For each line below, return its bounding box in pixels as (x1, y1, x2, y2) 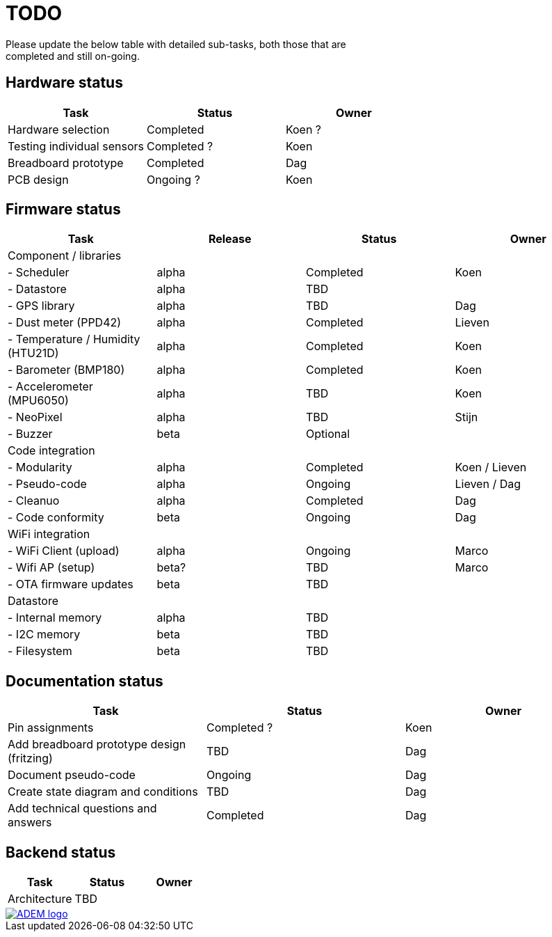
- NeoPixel (8, 410, 63, 425)
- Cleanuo (8, 494, 60, 508)
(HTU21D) (8, 346, 59, 361)
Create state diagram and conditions (8, 785, 198, 799)
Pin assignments (8, 721, 94, 735)
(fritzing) (8, 751, 53, 766)
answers (8, 815, 52, 830)
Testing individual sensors (8, 139, 144, 153)
